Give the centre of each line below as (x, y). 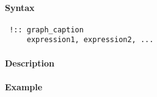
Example (24, 86)
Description (30, 63)
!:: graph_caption (46, 30)
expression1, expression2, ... (90, 40)
